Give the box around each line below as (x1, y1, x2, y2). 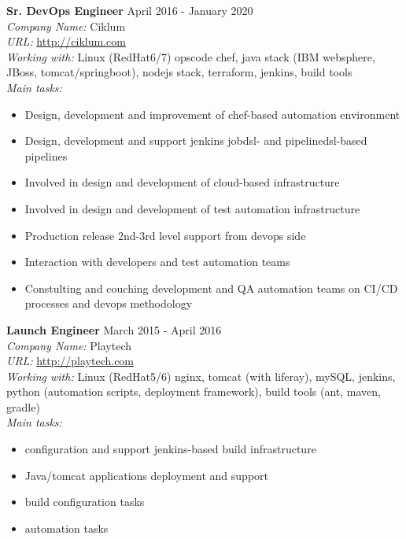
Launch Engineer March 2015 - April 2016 (6, 321, 222, 338)
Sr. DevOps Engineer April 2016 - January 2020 (6, 2, 253, 18)
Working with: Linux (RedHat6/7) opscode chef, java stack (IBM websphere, (6, 48, 375, 65)
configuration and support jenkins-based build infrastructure (24, 441, 316, 457)
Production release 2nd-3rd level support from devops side (24, 227, 306, 243)
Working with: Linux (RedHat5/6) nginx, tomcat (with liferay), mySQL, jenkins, (6, 367, 396, 384)
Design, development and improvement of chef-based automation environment (24, 105, 400, 122)
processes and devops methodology (24, 295, 193, 312)
